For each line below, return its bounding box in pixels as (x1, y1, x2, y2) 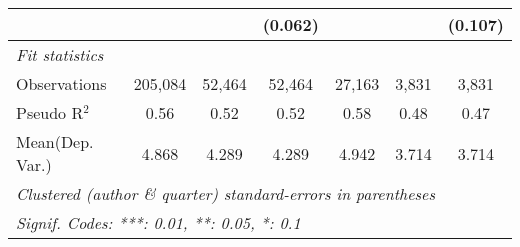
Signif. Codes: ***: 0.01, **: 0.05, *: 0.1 (16, 211, 301, 234)
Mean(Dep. (16, 130, 94, 153)
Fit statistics (16, 43, 104, 66)
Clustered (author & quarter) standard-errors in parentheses (16, 182, 435, 205)
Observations (16, 72, 107, 95)
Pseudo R (16, 101, 84, 124)
